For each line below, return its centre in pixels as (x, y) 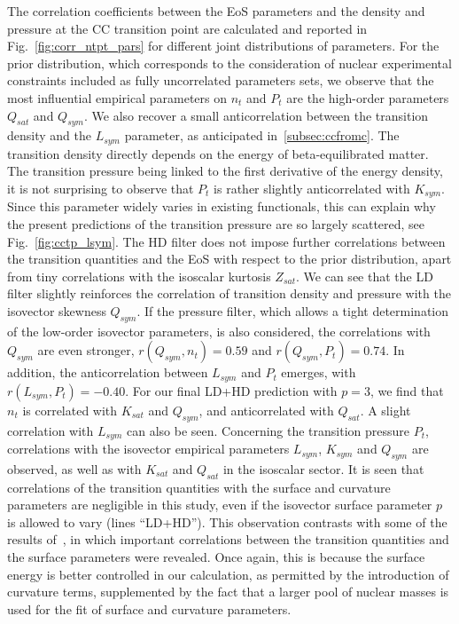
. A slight (385, 410)
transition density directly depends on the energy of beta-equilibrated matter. (218, 153)
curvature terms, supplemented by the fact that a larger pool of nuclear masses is (228, 592)
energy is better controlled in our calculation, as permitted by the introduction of (228, 574)
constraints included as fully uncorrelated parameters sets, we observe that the (221, 80)
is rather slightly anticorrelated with (312, 188)
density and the (49, 135)
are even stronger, (86, 350)
